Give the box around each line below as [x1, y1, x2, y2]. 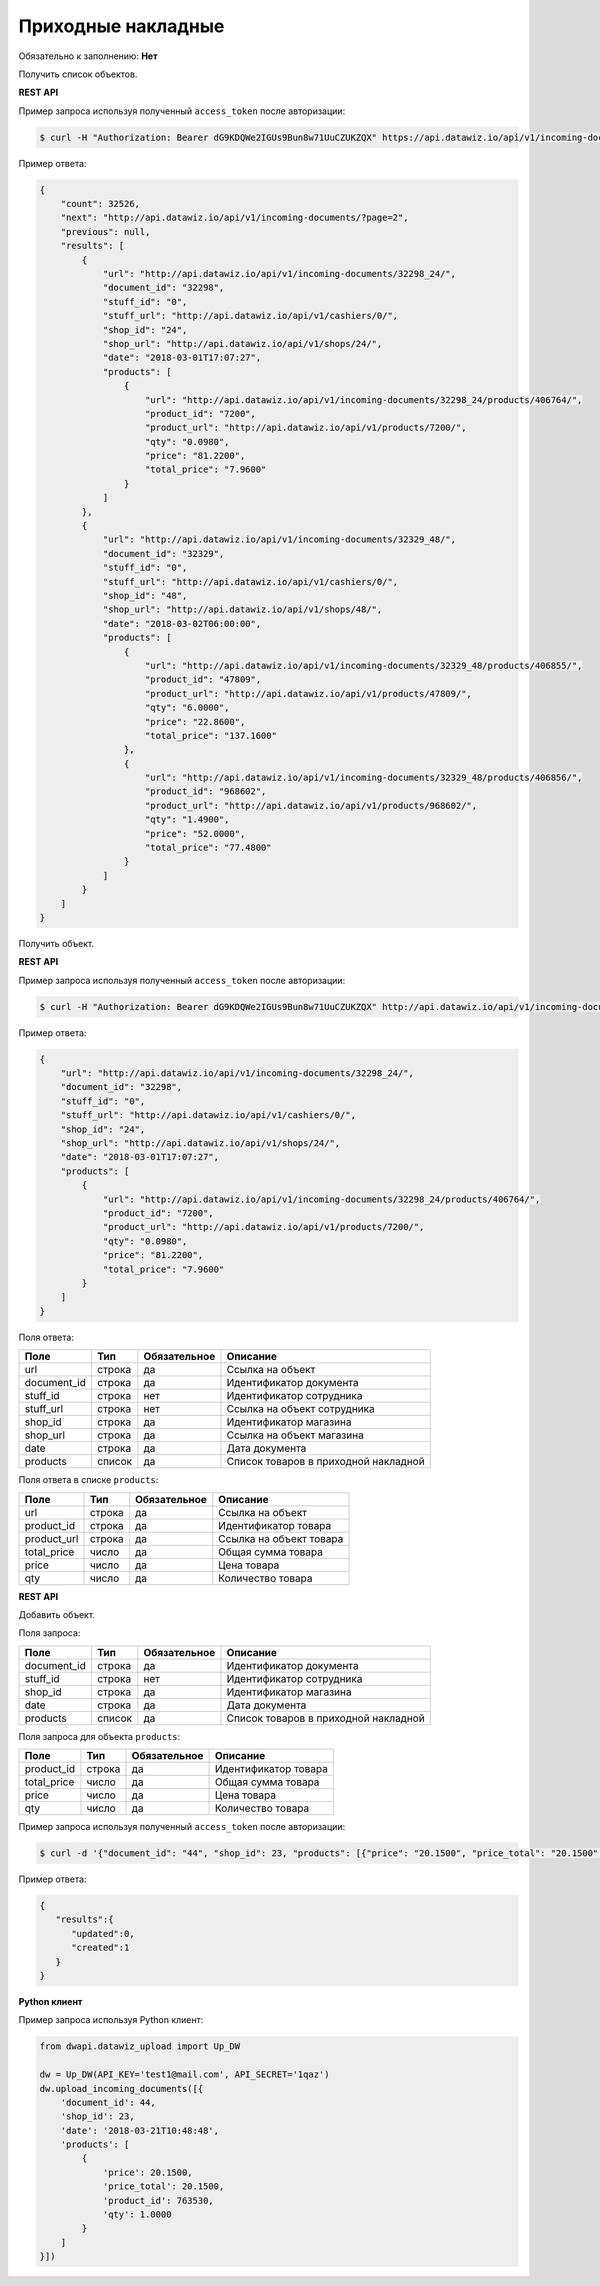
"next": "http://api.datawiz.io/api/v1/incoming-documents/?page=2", [60, 212, 409, 224]
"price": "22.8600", [145, 716, 246, 727]
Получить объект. [18, 937, 95, 949]
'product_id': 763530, [102, 2195, 214, 2206]
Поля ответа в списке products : [18, 1474, 159, 1486]
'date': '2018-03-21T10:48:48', [60, 2125, 220, 2136]
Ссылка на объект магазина [226, 1428, 364, 1442]
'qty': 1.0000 [102, 2209, 172, 2220]
